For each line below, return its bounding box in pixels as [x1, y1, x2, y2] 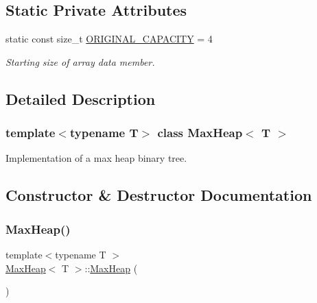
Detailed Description [5, 88, 156, 109]
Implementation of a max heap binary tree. [5, 151, 187, 165]
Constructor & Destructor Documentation [5, 184, 312, 206]
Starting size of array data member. [5, 54, 155, 69]
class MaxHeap [157, 124, 243, 141]
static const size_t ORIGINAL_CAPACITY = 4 [5, 32, 213, 46]
